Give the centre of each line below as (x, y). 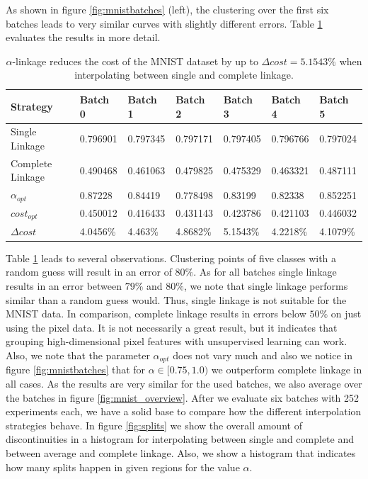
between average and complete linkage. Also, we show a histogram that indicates (181, 452)
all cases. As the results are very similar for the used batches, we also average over (184, 383)
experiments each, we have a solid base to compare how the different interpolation (184, 411)
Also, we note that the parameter (78, 355)
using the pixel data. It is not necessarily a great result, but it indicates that (172, 327)
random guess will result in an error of (89, 272)
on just (346, 314)
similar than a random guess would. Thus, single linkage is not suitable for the (176, 299)
